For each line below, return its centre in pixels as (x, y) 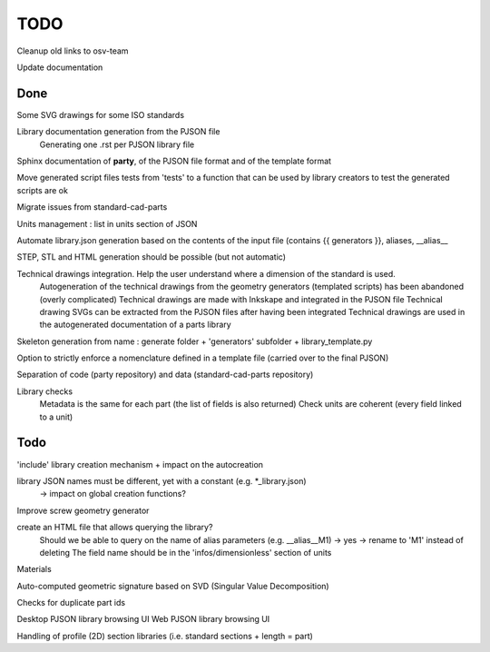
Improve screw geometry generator (83, 510)
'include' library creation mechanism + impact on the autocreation (140, 464)
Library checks (44, 391)
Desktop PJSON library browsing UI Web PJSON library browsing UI (143, 619)
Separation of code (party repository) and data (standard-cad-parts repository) (165, 375)
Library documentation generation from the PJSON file (118, 132)
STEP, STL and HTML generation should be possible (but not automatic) (151, 257)
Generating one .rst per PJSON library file (117, 144)
